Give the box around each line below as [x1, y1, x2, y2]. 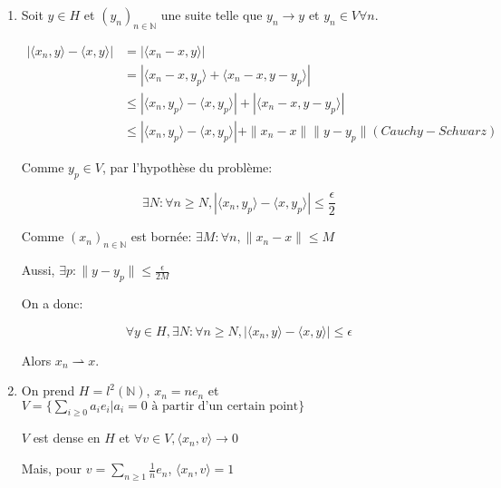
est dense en [33, 428, 101, 447]
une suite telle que [160, 5, 263, 24]
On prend [21, 381, 75, 400]
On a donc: [21, 293, 83, 312]
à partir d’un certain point [151, 399, 299, 413]
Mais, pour [21, 459, 82, 478]
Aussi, [21, 260, 55, 279]
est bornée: [130, 227, 192, 246]
